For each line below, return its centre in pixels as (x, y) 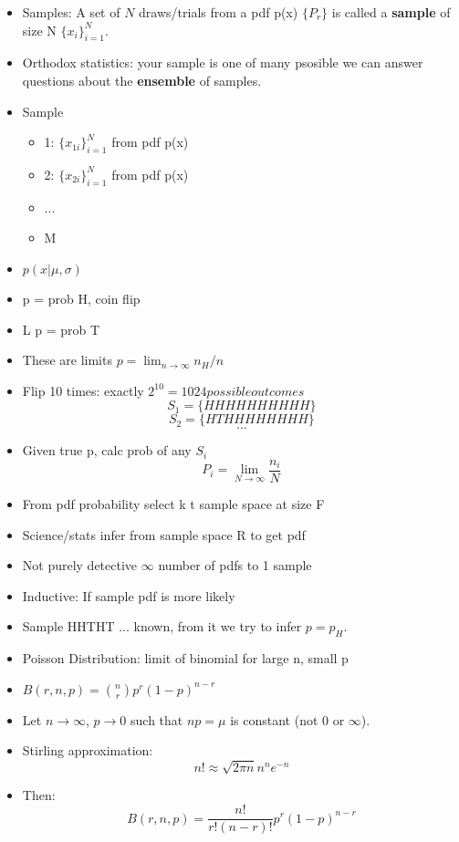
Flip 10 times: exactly (83, 390)
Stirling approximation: (88, 750)
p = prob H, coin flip (81, 298)
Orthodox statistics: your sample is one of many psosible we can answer (223, 62)
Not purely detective (80, 565)
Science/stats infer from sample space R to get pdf (164, 534)
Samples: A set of (71, 12)
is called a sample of (391, 12)
